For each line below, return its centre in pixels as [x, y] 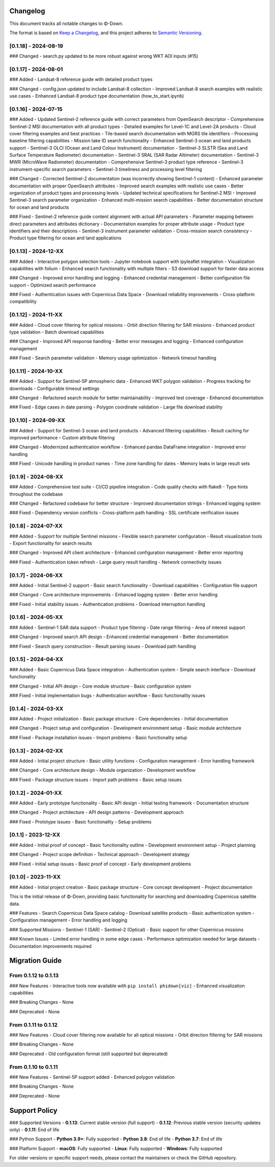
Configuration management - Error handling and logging [68, 920]
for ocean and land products [39, 207]
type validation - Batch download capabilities [57, 332]
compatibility [23, 302]
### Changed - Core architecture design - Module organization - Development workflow [103, 770]
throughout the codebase [36, 494]
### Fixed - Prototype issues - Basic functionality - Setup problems [80, 821]
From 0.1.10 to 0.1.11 [34, 1067]
